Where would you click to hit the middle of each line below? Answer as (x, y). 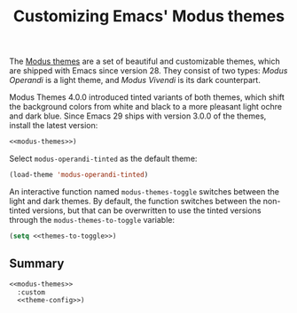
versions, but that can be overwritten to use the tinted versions (147, 210)
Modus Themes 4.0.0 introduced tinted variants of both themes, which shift (147, 97)
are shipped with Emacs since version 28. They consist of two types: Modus (148, 71)
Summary (37, 264)
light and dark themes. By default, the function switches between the (135, 201)
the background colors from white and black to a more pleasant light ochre (145, 107)
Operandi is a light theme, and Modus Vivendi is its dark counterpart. (135, 80)
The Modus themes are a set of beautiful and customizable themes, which (145, 61)
